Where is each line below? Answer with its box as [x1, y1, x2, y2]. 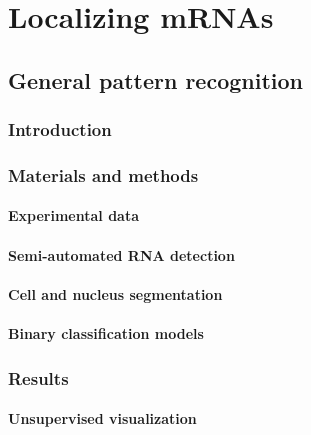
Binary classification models [8, 323, 204, 343]
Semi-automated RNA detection [8, 244, 235, 265]
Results [8, 365, 69, 390]
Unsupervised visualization [8, 408, 197, 429]
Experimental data [8, 205, 140, 226]
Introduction [8, 117, 112, 142]
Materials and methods [8, 162, 199, 187]
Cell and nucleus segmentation [8, 283, 223, 304]
